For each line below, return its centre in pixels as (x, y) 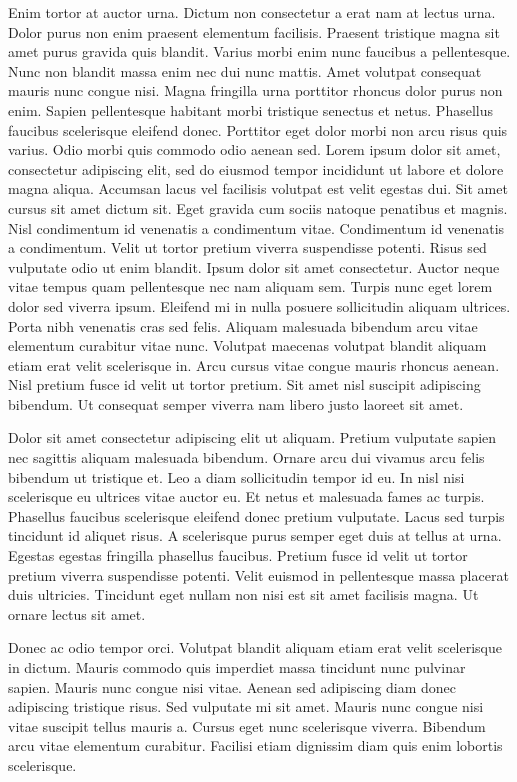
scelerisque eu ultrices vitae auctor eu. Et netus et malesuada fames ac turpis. (246, 496)
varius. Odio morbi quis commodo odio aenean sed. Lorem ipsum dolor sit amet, (254, 149)
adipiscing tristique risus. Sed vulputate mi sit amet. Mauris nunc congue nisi (246, 706)
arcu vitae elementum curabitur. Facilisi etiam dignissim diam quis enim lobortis (255, 745)
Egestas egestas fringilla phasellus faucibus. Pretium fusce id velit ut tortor (238, 555)
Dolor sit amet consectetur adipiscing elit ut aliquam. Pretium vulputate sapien (252, 437)
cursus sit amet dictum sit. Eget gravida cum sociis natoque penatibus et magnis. (258, 207)
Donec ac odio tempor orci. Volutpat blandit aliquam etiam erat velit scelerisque (255, 647)
